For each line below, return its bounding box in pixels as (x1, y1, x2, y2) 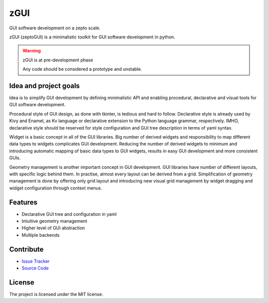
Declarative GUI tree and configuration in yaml (21, 211, 117, 217)
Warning (22, 48, 41, 54)
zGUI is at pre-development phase (22, 57, 93, 63)
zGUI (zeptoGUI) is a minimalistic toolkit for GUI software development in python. (9, 34, 175, 40)
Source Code (21, 265, 49, 271)
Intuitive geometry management (21, 218, 87, 224)
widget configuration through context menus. (9, 185, 102, 191)
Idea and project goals (9, 81, 80, 90)
